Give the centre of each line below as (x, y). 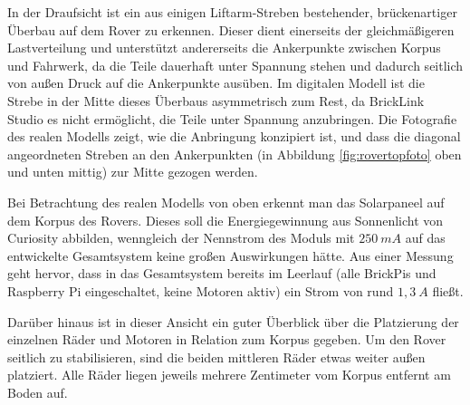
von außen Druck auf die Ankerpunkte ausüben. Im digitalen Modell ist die (216, 83)
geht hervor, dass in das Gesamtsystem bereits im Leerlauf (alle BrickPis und (222, 273)
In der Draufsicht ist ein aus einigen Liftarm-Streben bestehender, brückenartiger (232, 12)
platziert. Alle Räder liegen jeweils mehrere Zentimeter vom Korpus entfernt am (229, 375)
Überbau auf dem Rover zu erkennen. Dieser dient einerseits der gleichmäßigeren (231, 29)
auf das (425, 238)
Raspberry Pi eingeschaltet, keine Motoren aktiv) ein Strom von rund (201, 290)
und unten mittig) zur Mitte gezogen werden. (133, 172)
